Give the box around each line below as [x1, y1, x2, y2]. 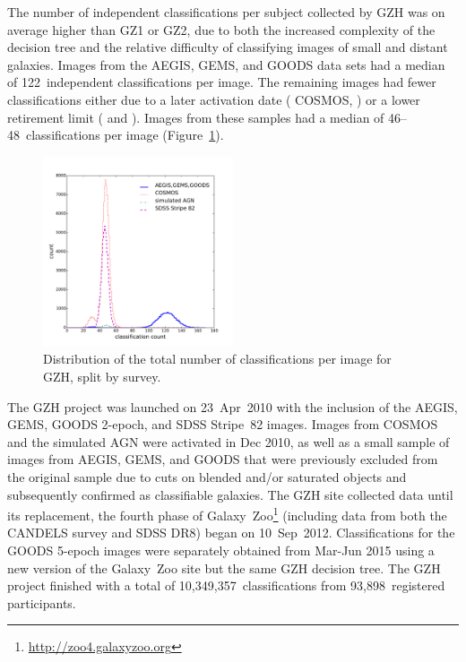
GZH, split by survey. [43, 366, 161, 385]
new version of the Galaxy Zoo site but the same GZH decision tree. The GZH [7, 558, 441, 577]
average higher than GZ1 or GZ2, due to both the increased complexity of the [7, 20, 436, 39]
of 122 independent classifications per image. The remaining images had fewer [7, 73, 436, 91]
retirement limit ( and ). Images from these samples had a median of [7, 107, 384, 126]
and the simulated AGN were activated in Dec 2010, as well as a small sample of [7, 432, 450, 451]
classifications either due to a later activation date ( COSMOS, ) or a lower [7, 90, 420, 108]
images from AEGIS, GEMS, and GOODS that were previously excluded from [7, 450, 438, 469]
